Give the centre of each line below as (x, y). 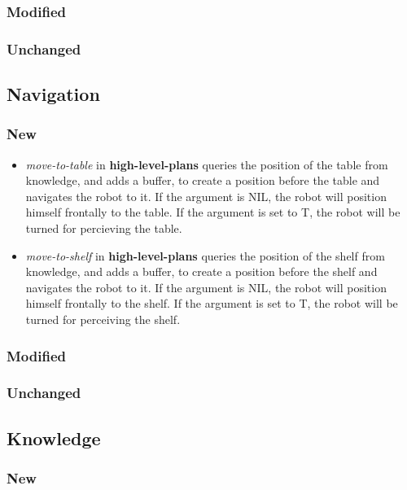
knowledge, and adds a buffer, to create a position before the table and (203, 180)
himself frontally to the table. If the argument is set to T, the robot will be (213, 212)
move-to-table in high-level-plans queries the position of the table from (207, 164)
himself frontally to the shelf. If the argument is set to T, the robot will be (212, 303)
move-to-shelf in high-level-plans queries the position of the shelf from (205, 255)
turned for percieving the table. (104, 228)
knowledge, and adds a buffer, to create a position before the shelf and (201, 271)
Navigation (53, 94)
